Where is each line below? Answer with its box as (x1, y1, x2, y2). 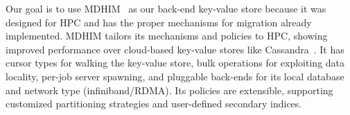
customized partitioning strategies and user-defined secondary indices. (6, 96, 302, 111)
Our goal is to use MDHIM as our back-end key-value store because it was (6, 1, 326, 15)
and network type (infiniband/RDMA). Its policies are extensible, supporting (6, 82, 333, 97)
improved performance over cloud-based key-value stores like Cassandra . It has (6, 42, 344, 56)
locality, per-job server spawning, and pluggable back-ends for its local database (6, 69, 344, 83)
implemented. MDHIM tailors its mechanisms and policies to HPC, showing (6, 28, 328, 43)
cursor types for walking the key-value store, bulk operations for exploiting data (6, 55, 345, 70)
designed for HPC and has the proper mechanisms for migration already (6, 15, 312, 29)
